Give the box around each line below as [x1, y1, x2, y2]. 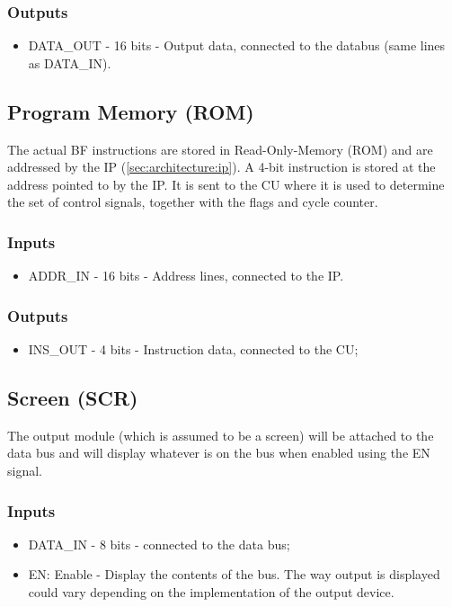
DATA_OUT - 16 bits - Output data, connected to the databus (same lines [28, 36, 446, 55]
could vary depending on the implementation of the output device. [28, 583, 394, 601]
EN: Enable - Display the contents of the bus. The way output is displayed [28, 565, 440, 584]
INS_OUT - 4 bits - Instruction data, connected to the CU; [28, 340, 359, 359]
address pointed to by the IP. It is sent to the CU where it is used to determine [7, 174, 445, 193]
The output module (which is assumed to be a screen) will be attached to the [7, 425, 434, 444]
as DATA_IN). [28, 53, 111, 72]
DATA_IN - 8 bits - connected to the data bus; [28, 534, 290, 553]
